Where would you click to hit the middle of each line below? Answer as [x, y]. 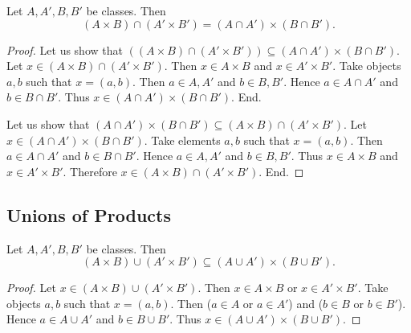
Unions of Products [89, 214]
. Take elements [182, 140]
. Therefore [90, 171]
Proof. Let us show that [65, 49]
